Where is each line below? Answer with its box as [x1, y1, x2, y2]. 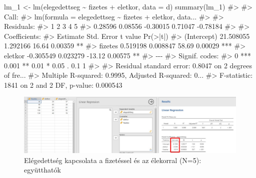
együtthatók [24, 165, 61, 175]
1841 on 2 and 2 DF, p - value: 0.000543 [4, 79, 122, 90]
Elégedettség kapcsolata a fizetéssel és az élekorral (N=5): [24, 155, 201, 165]
